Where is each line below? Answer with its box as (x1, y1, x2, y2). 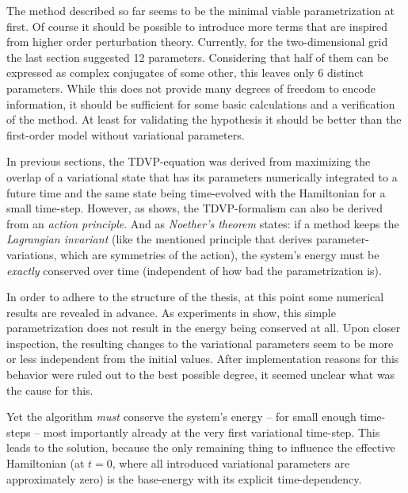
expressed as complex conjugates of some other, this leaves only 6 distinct (6, 64, 364, 81)
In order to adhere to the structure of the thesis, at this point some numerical (6, 289, 384, 305)
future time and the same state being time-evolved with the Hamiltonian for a (6, 184, 386, 201)
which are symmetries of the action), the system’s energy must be (60, 246, 379, 262)
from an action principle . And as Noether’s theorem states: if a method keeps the (6, 215, 399, 231)
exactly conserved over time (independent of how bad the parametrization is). (6, 262, 382, 278)
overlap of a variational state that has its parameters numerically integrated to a (6, 168, 398, 185)
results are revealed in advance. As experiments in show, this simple (6, 304, 336, 320)
